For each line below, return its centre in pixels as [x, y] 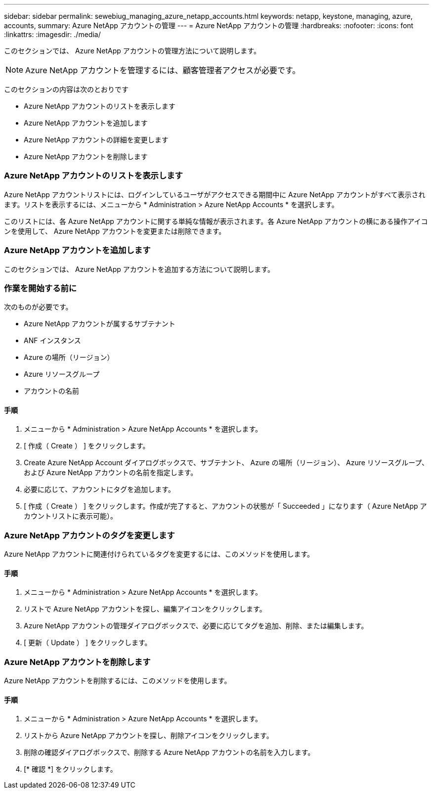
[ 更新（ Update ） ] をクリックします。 [88, 643]
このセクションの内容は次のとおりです [66, 89]
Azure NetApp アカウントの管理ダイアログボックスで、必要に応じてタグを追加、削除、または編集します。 [196, 626]
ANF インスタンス [52, 341]
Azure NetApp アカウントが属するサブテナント [100, 324]
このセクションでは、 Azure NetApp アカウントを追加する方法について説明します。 [139, 269]
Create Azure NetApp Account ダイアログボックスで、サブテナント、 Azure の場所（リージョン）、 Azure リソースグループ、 [226, 463]
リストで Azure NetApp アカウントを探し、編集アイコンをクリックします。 [145, 609]
